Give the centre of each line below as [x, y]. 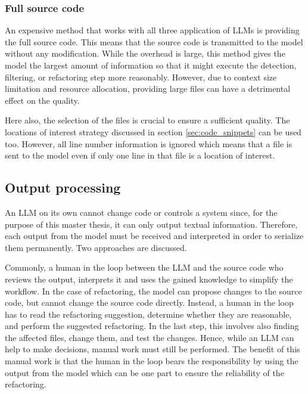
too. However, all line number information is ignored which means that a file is [149, 143]
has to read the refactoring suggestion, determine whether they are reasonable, [148, 314]
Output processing [63, 187]
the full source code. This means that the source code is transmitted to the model [154, 41]
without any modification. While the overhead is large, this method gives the [145, 53]
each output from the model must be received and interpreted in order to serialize [154, 236]
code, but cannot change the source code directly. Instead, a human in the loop [149, 303]
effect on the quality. [42, 100]
